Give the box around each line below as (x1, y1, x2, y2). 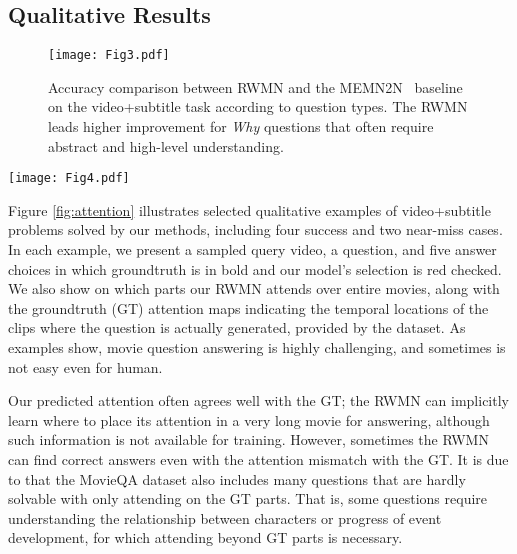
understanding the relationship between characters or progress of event (8, 507, 442, 528)
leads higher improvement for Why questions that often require (48, 116, 434, 137)
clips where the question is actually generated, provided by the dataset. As (8, 317, 466, 338)
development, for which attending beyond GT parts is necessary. (8, 527, 403, 548)
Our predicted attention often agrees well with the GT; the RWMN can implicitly (8, 390, 509, 411)
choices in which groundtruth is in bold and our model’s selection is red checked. (8, 258, 502, 279)
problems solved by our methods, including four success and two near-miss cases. (8, 219, 503, 240)
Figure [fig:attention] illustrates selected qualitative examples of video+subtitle (8, 199, 491, 220)
